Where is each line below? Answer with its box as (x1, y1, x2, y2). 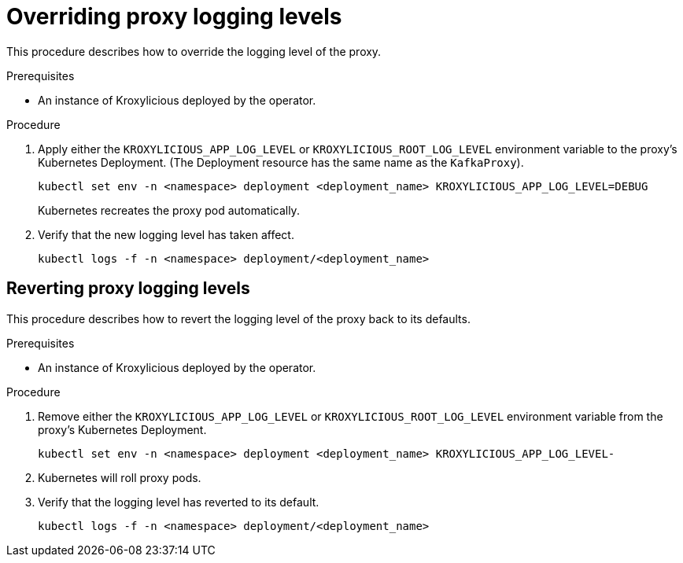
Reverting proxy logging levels (6, 278, 250, 299)
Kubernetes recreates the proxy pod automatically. (38, 203, 300, 217)
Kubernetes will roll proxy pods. (38, 470, 201, 484)
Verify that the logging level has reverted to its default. (38, 495, 319, 509)
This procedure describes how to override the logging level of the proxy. (6, 44, 382, 58)
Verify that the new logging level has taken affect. (38, 227, 294, 241)
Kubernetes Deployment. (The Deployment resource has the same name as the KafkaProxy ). (38, 155, 524, 169)
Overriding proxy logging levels (6, 3, 342, 30)
